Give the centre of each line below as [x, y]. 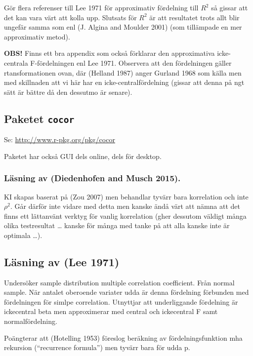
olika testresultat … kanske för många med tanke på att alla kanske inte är [117, 225]
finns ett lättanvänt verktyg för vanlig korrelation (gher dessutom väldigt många [125, 216]
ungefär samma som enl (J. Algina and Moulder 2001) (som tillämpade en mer [123, 27]
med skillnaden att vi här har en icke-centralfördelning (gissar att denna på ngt [124, 82]
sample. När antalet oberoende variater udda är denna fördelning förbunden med [126, 292]
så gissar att [230, 7]
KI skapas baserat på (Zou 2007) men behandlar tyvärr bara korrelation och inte [126, 196]
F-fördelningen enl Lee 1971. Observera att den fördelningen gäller [131, 62]
